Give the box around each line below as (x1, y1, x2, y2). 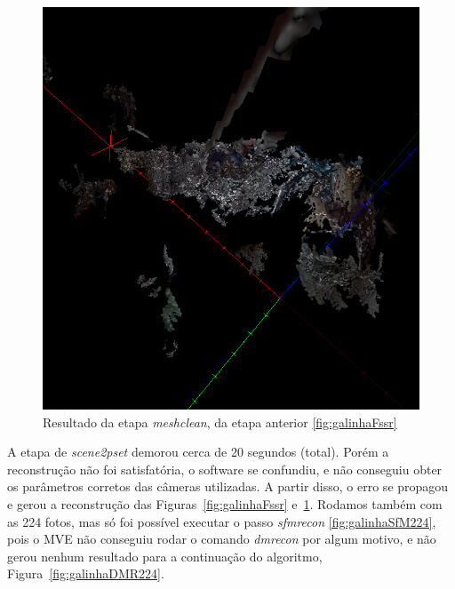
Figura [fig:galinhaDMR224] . (7, 564, 164, 583)
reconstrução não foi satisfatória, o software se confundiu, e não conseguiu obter (7, 459, 443, 478)
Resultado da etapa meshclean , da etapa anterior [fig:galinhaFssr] (43, 412, 397, 431)
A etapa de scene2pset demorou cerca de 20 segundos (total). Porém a (7, 442, 389, 461)
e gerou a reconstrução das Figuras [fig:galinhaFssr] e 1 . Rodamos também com (7, 494, 443, 513)
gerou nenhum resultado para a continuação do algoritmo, (7, 546, 323, 565)
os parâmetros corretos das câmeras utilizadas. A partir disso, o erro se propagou (7, 477, 449, 496)
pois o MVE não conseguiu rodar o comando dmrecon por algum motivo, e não (7, 529, 436, 548)
